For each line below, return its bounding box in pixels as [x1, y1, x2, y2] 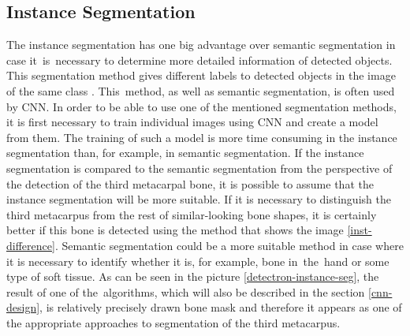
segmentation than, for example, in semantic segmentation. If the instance [6, 144, 364, 161]
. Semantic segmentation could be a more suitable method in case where [54, 237, 404, 253]
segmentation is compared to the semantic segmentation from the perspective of [6, 159, 393, 176]
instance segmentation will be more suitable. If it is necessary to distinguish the [6, 191, 391, 207]
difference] [6, 237, 55, 253]
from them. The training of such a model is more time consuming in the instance [6, 129, 397, 145]
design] [6, 299, 40, 315]
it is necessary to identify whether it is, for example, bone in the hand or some [6, 252, 389, 269]
